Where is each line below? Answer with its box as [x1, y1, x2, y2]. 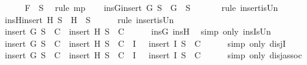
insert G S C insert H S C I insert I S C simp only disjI [4, 36, 286, 49]
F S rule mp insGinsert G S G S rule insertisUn [24, 1, 278, 13]
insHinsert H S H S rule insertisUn [4, 13, 174, 26]
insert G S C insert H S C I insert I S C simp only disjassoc [4, 49, 302, 61]
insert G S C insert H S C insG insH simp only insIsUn [4, 25, 271, 38]
